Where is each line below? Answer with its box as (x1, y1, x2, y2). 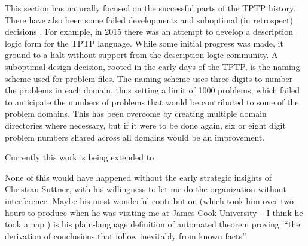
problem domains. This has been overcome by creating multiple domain (5, 107, 267, 120)
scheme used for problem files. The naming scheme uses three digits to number (5, 72, 293, 84)
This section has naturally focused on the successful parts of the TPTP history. (5, 2, 296, 14)
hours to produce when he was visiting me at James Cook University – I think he (5, 206, 303, 218)
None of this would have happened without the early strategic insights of (5, 171, 272, 183)
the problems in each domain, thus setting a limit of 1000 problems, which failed (5, 84, 300, 96)
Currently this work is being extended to (5, 151, 154, 163)
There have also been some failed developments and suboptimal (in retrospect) (5, 13, 293, 26)
